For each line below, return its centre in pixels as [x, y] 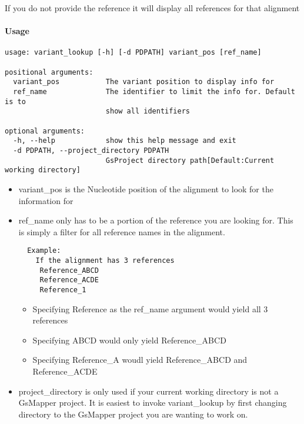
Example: [44, 251]
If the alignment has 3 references [105, 260]
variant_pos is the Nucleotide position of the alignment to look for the [146, 188]
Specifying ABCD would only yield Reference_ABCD [129, 340]
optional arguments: [45, 131]
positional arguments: [49, 72]
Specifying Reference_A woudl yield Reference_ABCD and [140, 360]
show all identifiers [148, 111]
